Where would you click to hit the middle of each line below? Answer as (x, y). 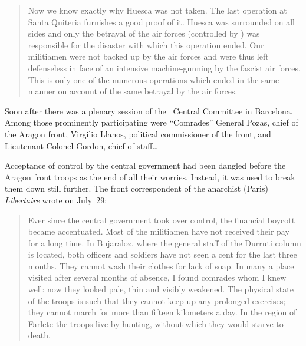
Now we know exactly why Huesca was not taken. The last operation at (157, 10)
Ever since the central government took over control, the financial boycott (162, 220)
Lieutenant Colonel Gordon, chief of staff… (81, 145)
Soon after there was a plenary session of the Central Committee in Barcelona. (149, 111)
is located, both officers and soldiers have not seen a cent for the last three (162, 254)
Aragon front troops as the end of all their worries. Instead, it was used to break (150, 177)
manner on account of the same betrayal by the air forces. (133, 91)
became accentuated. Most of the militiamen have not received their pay (159, 231)
